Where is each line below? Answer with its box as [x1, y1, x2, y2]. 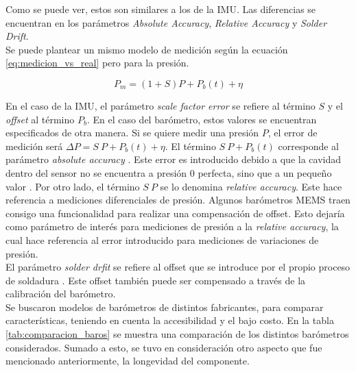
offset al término [5, 112, 75, 126]
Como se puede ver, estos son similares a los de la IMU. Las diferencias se [5, 2, 316, 16]
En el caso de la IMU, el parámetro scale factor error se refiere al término [5, 98, 316, 112]
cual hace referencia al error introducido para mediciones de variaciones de [5, 232, 319, 247]
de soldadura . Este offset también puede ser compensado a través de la [5, 273, 306, 287]
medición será [5, 138, 63, 153]
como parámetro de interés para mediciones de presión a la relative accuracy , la [5, 219, 339, 234]
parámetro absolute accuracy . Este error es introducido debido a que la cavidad [5, 152, 341, 166]
